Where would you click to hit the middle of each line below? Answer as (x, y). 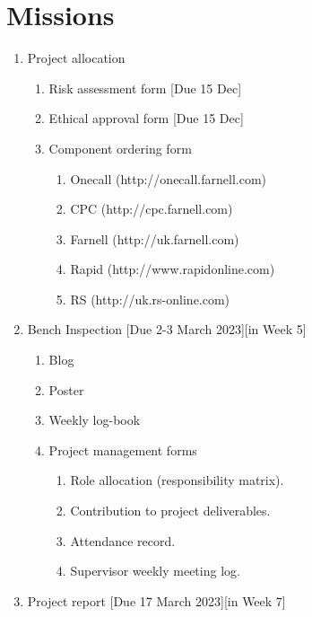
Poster (66, 389)
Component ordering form (120, 148)
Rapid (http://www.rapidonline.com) (173, 269)
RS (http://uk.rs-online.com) (150, 299)
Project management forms (123, 450)
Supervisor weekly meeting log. (155, 571)
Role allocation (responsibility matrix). (177, 480)
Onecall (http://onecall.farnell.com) (169, 178)
